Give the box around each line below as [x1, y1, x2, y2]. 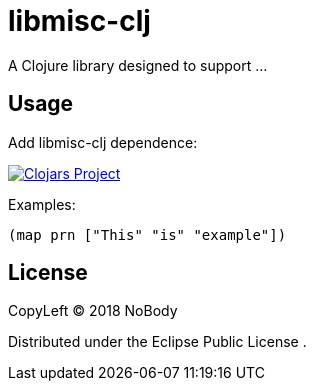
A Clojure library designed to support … [8, 56, 268, 74]
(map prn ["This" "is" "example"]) [8, 226, 287, 243]
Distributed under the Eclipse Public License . [8, 333, 307, 351]
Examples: [8, 195, 76, 213]
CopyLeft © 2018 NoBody [8, 302, 178, 320]
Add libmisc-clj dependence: [8, 133, 198, 151]
